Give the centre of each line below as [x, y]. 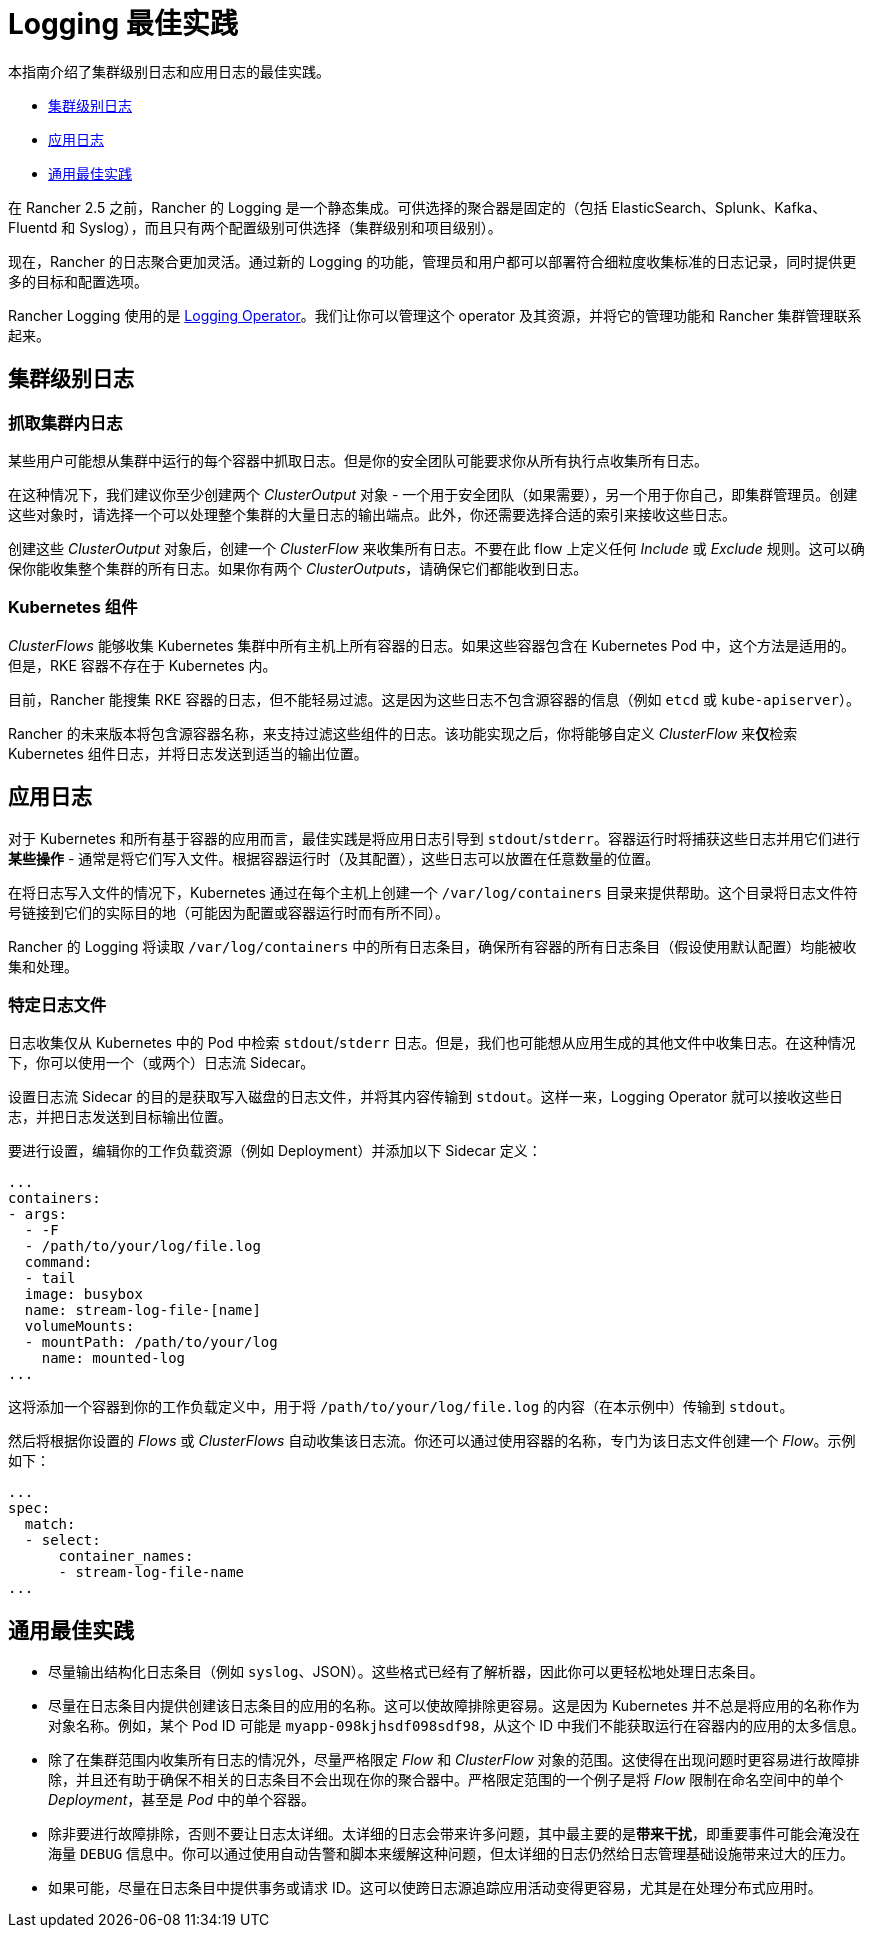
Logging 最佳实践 [123, 24]
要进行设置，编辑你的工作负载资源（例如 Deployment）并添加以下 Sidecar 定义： [275, 1151]
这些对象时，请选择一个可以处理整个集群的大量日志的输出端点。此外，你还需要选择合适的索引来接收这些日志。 [372, 514]
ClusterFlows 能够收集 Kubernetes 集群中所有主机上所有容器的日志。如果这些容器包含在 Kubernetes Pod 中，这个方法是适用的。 [432, 645]
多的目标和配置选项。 [78, 281]
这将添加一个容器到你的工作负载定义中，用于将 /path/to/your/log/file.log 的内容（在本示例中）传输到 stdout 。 [401, 1407]
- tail [50, 1278]
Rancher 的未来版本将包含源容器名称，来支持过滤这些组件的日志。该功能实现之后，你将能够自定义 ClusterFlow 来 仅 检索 [403, 733]
